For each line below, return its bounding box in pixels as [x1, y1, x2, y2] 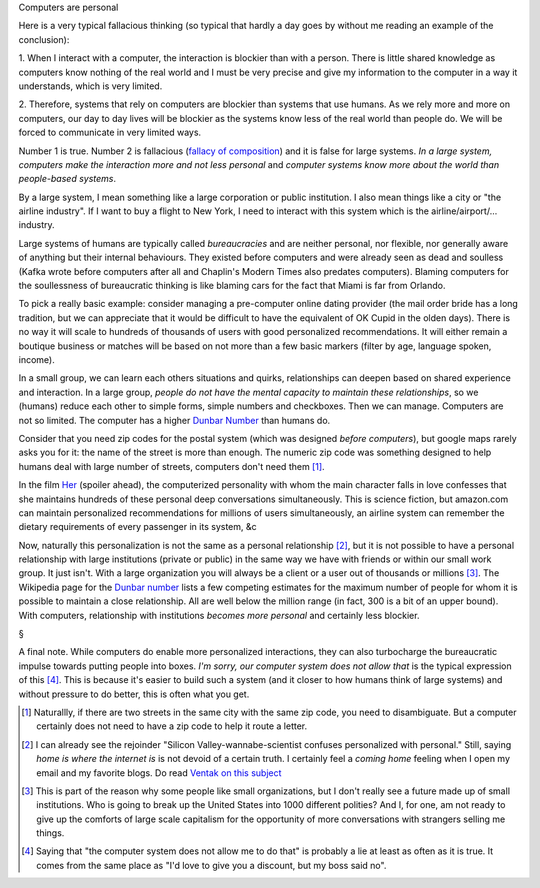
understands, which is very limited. [18, 80, 163, 92]
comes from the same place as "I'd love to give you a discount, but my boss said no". [36, 859, 387, 871]
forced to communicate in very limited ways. [18, 126, 202, 139]
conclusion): [18, 33, 70, 45]
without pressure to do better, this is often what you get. [18, 688, 250, 700]
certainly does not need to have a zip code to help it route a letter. [36, 720, 308, 732]
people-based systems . [18, 173, 117, 185]
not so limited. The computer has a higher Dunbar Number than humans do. [18, 414, 331, 426]
